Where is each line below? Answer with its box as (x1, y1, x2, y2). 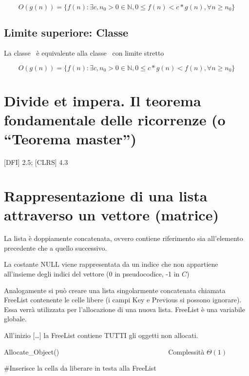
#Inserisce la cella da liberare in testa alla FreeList (4, 363, 156, 373)
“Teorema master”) (4, 129, 137, 149)
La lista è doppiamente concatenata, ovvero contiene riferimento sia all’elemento (4, 233, 243, 243)
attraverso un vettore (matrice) (4, 205, 219, 225)
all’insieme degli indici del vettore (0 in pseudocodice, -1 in (4, 268, 180, 278)
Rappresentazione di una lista (4, 186, 208, 206)
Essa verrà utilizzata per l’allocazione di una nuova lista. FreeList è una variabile (4, 304, 245, 314)
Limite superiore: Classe (4, 25, 129, 40)
